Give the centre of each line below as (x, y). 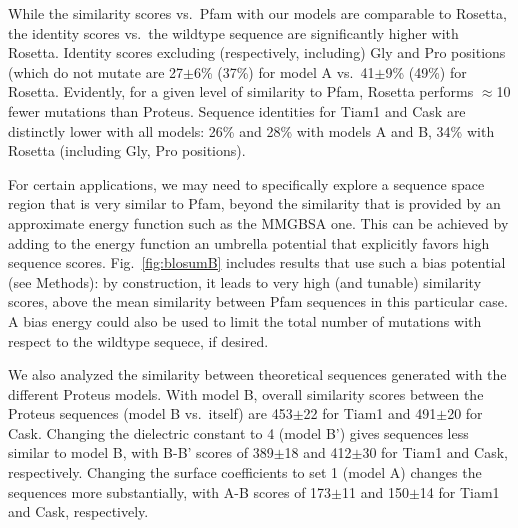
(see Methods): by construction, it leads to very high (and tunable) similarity (245, 281)
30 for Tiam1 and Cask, (435, 452)
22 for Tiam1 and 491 (370, 413)
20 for (465, 413)
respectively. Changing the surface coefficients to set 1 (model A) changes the (245, 472)
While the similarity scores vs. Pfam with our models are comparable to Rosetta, (257, 13)
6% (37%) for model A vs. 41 (284, 71)
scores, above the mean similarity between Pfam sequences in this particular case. (258, 301)
